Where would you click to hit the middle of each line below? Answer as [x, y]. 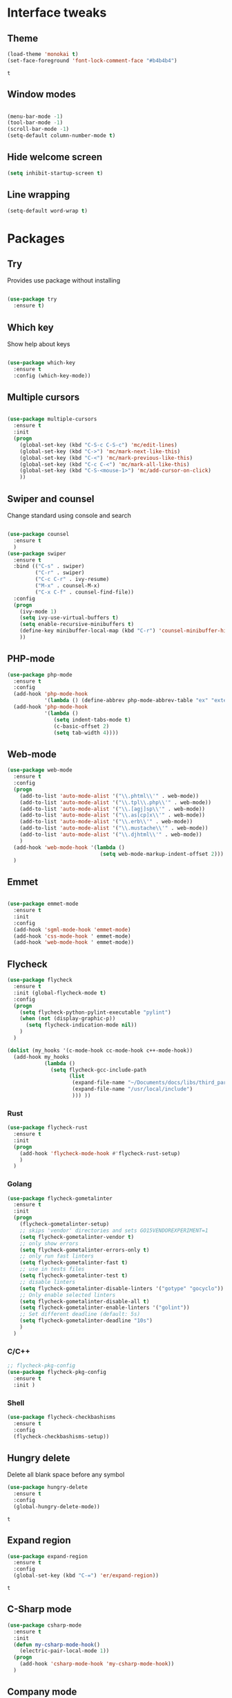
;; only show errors [49, 1243]
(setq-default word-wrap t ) [48, 211]
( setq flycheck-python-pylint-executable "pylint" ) [95, 1012]
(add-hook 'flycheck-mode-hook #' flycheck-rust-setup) [100, 1153]
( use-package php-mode [40, 674]
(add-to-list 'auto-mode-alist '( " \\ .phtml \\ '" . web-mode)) [109, 796]
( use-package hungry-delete [48, 1487]
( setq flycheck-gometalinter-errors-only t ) [85, 1250]
